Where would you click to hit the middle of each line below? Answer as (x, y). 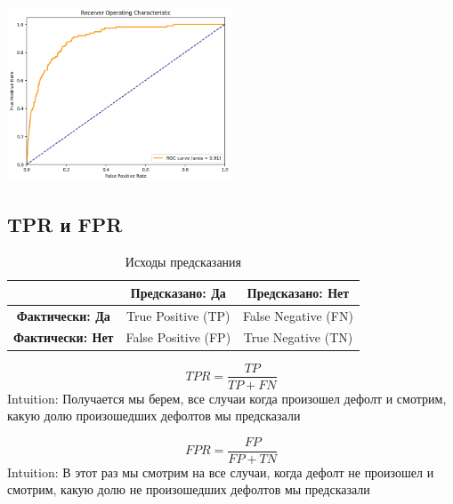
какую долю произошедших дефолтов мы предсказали (154, 416)
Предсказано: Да (178, 292)
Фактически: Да (63, 315)
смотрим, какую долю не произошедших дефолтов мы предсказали (189, 489)
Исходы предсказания (183, 262)
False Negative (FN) (298, 315)
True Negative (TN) (298, 337)
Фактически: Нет (64, 337)
